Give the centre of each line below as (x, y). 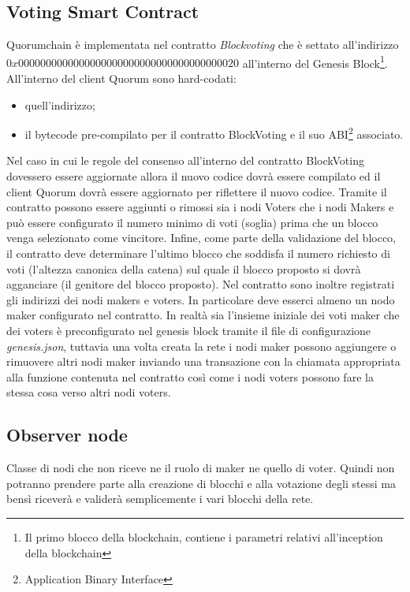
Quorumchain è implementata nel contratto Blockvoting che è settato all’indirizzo (203, 45)
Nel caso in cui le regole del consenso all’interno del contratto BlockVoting (185, 160)
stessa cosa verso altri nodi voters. (89, 392)
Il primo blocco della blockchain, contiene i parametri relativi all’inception (204, 536)
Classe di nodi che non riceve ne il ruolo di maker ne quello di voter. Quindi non (201, 468)
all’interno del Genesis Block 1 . (315, 61)
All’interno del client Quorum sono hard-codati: (121, 78)
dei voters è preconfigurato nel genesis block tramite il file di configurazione (189, 331)
